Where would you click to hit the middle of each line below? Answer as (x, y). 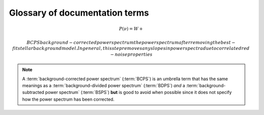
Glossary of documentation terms (79, 13)
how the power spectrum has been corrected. (68, 99)
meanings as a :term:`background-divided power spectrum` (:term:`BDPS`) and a (104, 86)
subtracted (33, 92)
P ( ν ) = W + (131, 29)
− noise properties (131, 54)
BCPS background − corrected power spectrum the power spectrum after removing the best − (131, 42)
